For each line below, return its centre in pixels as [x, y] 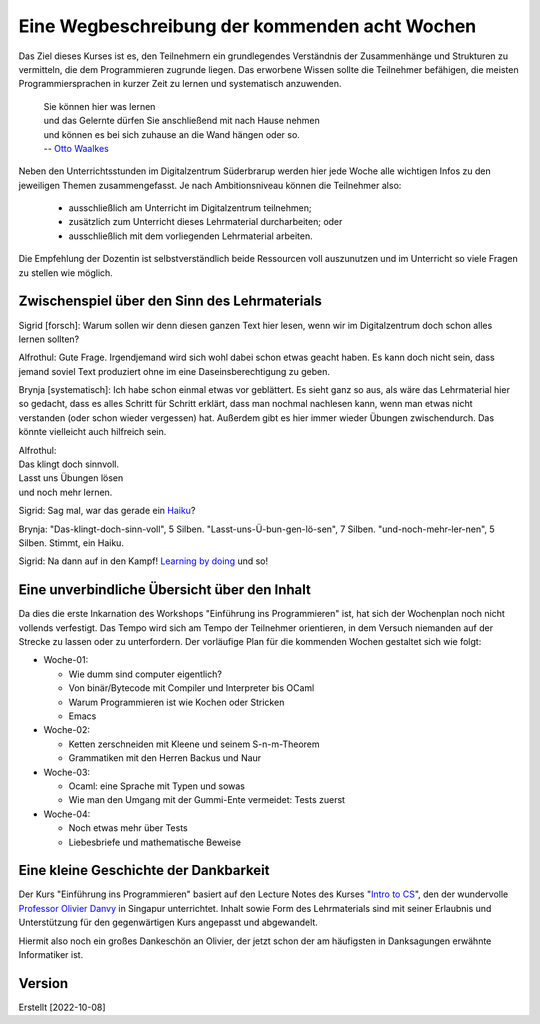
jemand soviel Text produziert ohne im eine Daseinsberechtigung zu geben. [174, 371]
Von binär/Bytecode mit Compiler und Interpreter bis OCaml [191, 688]
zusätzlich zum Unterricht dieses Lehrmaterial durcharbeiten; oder [205, 222]
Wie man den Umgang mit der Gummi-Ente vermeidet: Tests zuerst [206, 800]
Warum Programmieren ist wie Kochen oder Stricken [176, 702]
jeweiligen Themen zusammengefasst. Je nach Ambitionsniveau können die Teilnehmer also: [210, 185]
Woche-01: [66, 660]
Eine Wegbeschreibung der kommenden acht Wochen [247, 26]
